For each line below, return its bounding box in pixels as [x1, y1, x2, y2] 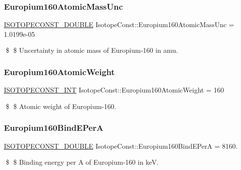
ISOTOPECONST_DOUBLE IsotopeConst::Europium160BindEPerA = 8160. [4, 140, 238, 151]
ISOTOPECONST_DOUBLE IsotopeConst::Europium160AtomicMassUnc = [4, 19, 234, 30]
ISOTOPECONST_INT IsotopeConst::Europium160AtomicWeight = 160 [4, 85, 224, 95]
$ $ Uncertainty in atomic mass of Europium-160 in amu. [5, 45, 178, 55]
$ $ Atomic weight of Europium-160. [5, 101, 116, 111]
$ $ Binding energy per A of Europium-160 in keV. [5, 157, 159, 167]
